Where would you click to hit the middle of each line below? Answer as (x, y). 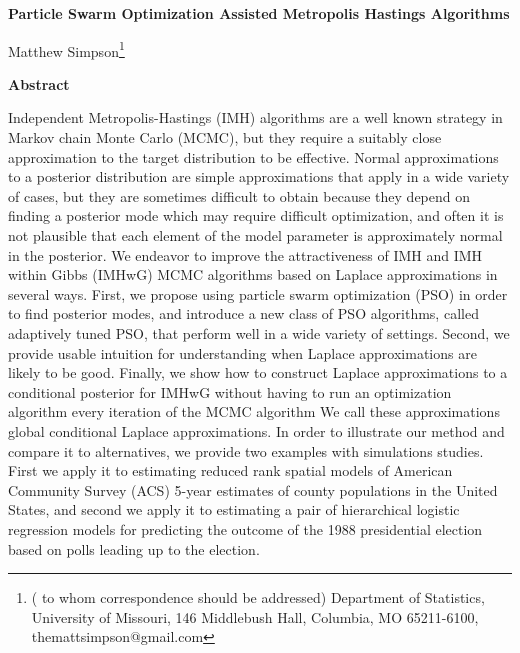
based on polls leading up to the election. (134, 548)
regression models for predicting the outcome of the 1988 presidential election (245, 528)
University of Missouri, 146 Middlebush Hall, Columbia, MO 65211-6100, (255, 616)
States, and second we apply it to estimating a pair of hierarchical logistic (234, 509)
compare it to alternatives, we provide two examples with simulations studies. (246, 450)
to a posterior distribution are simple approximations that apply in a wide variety (259, 176)
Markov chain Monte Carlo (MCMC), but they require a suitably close (225, 137)
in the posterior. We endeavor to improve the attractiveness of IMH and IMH (245, 254)
